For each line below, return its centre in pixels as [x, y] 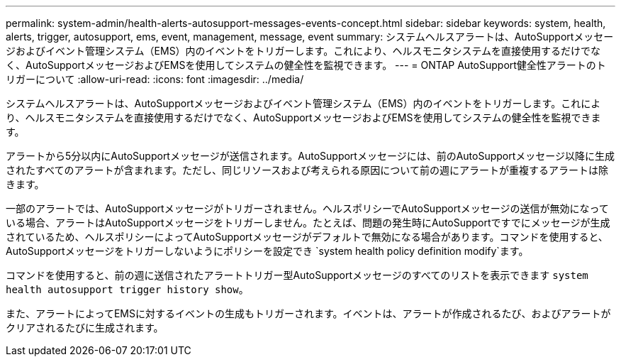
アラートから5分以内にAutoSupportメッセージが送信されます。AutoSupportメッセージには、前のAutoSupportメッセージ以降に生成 [310, 156]
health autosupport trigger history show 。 [127, 289]
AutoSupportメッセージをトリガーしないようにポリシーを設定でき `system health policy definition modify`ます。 [267, 251]
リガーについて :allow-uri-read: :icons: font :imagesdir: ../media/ [155, 79]
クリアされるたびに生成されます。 [85, 328]
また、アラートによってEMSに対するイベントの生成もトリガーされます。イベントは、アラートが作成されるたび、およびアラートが [308, 313]
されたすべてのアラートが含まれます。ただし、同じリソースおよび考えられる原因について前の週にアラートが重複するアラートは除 [307, 170]
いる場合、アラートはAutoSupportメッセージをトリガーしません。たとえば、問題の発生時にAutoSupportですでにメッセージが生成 [308, 223]
